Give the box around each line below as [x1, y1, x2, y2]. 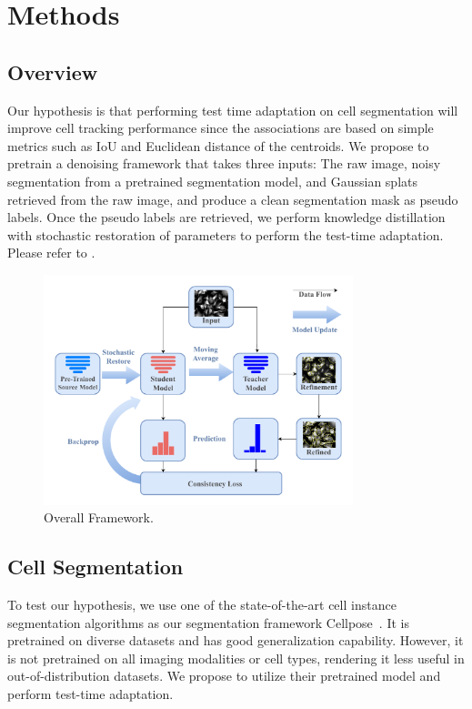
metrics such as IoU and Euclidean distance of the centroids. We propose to [7, 136, 429, 155]
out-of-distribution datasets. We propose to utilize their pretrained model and [7, 666, 441, 685]
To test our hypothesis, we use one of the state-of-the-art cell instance [7, 595, 397, 614]
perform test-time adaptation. [7, 684, 174, 704]
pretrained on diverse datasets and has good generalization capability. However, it [7, 631, 464, 650]
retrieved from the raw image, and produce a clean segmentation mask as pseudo [7, 189, 458, 208]
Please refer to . [7, 243, 95, 262]
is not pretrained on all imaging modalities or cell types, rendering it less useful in [7, 648, 465, 667]
